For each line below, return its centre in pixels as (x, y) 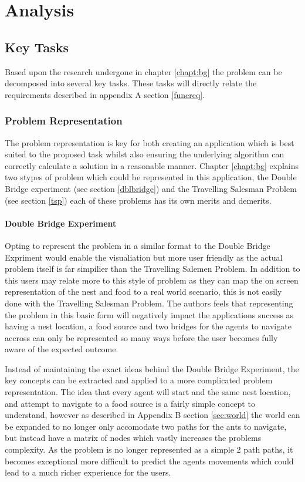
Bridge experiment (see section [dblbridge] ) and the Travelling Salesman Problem (151, 188)
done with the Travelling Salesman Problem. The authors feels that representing (149, 303)
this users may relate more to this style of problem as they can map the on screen (152, 280)
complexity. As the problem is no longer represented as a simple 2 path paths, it (149, 449)
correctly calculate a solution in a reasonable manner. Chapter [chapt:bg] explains (152, 165)
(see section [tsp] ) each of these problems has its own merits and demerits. (138, 200)
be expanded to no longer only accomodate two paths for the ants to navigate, (146, 426)
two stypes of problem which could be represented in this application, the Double (151, 177)
